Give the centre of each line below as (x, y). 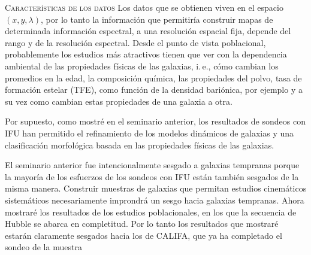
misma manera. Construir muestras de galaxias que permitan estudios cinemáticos (156, 188)
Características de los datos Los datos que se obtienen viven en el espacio (144, 7)
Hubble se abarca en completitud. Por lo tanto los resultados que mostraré (142, 224)
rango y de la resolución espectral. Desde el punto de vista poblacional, (135, 42)
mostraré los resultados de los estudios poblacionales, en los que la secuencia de (151, 212)
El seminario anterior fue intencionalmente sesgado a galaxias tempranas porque (152, 165)
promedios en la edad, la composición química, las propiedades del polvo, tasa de (153, 78)
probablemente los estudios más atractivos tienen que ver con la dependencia (146, 54)
